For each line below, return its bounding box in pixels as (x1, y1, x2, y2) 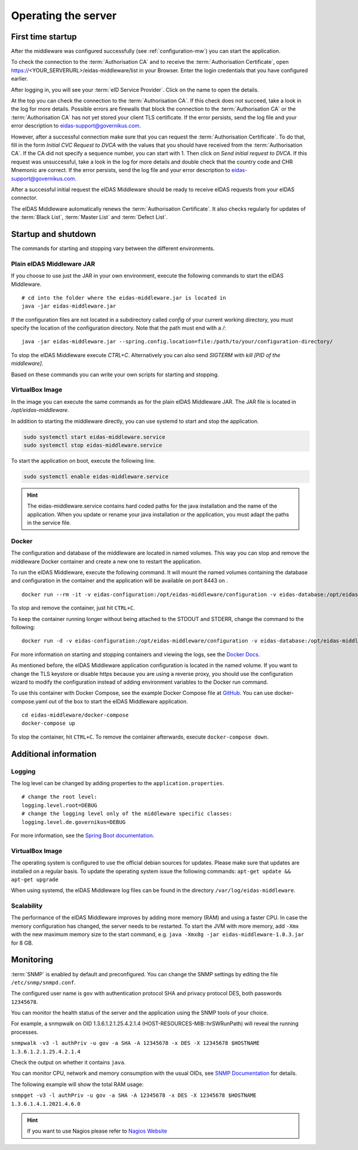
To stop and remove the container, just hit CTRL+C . (11, 604, 135, 611)
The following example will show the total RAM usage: (11, 1081, 144, 1088)
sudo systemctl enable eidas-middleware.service (23, 473, 169, 480)
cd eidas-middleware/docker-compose (21, 712, 129, 719)
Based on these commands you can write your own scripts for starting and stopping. (11, 371, 219, 378)
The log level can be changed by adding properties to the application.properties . (11, 780, 224, 787)
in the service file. (27, 519, 72, 527)
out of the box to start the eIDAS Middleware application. (48, 697, 188, 705)
